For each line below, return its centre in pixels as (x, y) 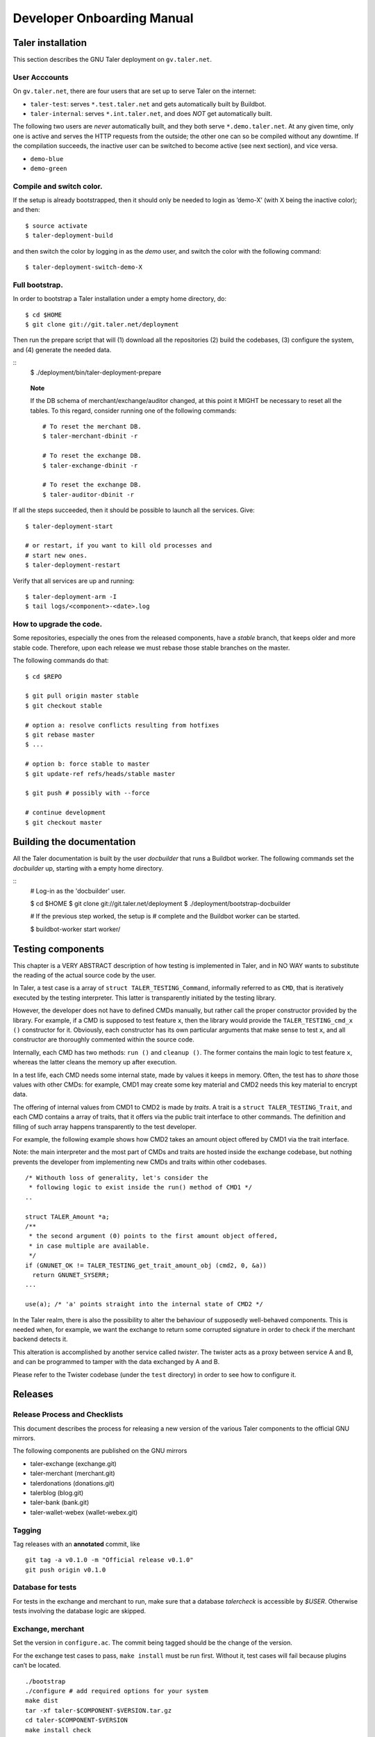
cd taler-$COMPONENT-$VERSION (77, 1720)
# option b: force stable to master (87, 764)
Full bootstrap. (38, 285)
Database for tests (45, 1588)
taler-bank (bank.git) (60, 1503)
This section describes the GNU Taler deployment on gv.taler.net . (112, 60)
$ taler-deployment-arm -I (71, 596)
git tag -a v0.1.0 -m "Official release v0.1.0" (109, 1560)
